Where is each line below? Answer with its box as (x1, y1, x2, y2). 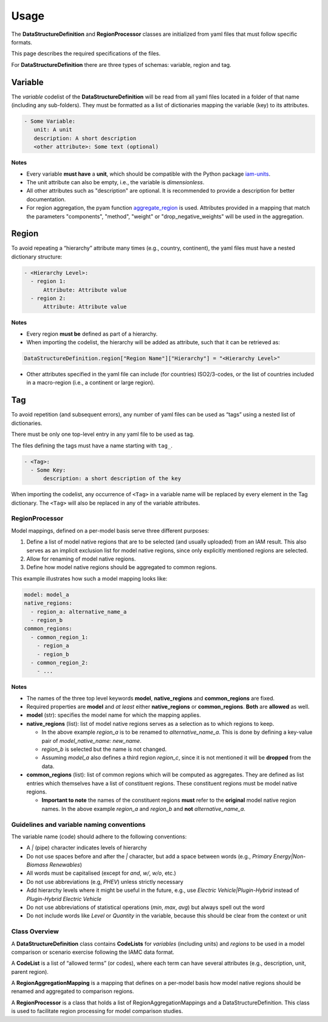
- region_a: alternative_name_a (30, 608, 127, 615)
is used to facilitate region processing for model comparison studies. (11, 1007, 183, 1015)
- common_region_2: (30, 659, 89, 666)
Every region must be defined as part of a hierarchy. (26, 330, 158, 337)
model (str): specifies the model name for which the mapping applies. (26, 711, 201, 719)
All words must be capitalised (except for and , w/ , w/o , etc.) (26, 869, 176, 877)
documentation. (26, 195, 66, 203)
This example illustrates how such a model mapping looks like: (11, 575, 168, 582)
